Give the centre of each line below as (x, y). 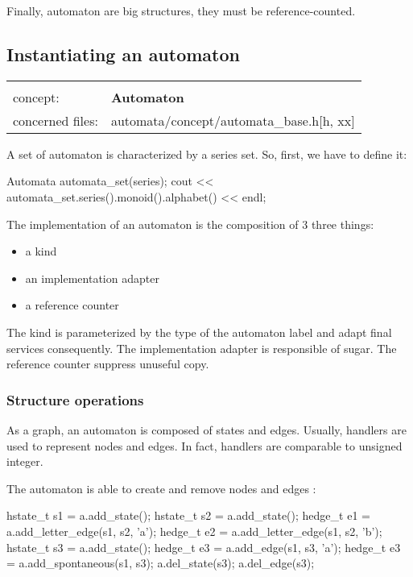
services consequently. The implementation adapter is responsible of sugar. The (202, 348)
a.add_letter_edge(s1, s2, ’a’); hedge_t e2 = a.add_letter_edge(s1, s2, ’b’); (194, 531)
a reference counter (72, 305)
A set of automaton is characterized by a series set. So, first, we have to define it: (207, 154)
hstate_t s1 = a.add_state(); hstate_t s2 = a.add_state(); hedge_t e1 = (188, 515)
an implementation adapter (92, 278)
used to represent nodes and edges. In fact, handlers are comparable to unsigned (204, 445)
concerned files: (56, 120)
